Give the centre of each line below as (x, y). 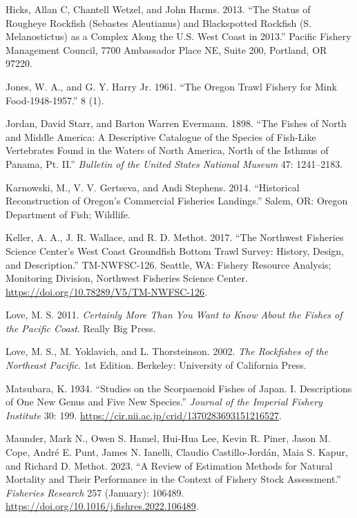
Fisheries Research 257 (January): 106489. (95, 492)
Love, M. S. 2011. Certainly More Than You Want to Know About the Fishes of (174, 315)
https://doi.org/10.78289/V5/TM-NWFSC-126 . (107, 291)
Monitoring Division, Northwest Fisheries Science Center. (127, 278)
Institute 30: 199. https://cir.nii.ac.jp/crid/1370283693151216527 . (144, 415)
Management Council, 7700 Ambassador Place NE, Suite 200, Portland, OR (166, 49)
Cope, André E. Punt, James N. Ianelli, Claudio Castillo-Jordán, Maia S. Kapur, (177, 452)
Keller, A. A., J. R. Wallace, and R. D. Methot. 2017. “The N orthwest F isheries (175, 237)
